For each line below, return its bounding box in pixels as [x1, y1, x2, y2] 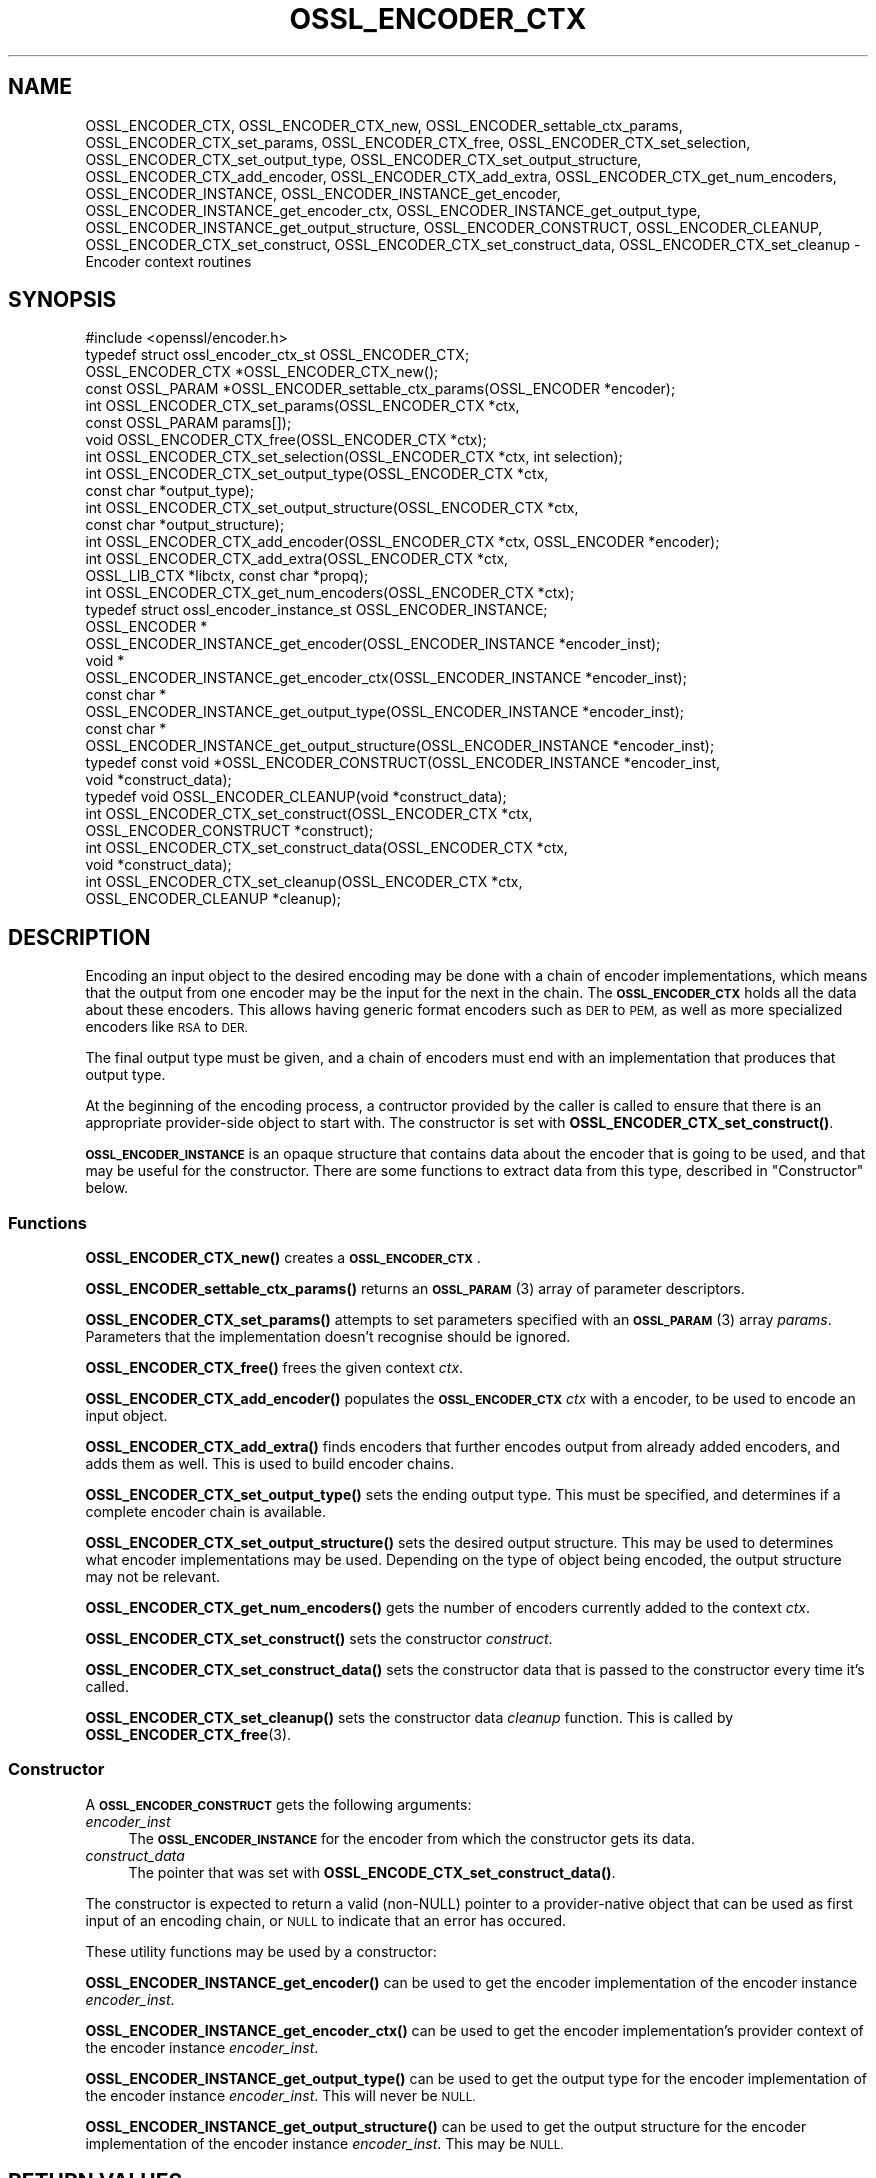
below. [85, 1179, 129, 1197]
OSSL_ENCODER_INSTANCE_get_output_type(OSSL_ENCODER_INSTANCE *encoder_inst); [85, 703, 684, 721]
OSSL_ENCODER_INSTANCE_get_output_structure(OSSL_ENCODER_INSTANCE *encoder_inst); [85, 737, 715, 755]
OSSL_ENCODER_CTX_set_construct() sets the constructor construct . [85, 1630, 553, 1648]
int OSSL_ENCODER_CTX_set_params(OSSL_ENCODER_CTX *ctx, [85, 397, 520, 415]
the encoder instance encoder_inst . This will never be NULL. [85, 2086, 476, 2104]
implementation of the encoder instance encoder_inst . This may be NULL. [85, 2134, 564, 2152]
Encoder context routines [85, 252, 252, 270]
